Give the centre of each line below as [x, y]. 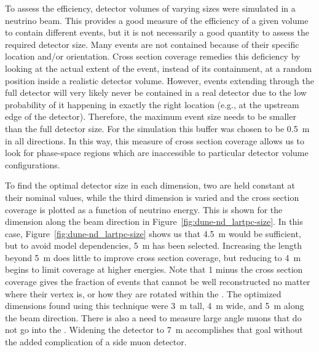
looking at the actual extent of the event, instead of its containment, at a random [159, 68]
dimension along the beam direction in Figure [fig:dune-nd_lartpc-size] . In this [154, 221]
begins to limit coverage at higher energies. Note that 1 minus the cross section [154, 269]
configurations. [33, 164]
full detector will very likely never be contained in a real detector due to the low [156, 92]
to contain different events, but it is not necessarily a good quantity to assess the [157, 32]
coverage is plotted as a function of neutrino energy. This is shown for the [144, 209]
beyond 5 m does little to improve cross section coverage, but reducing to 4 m [153, 257]
